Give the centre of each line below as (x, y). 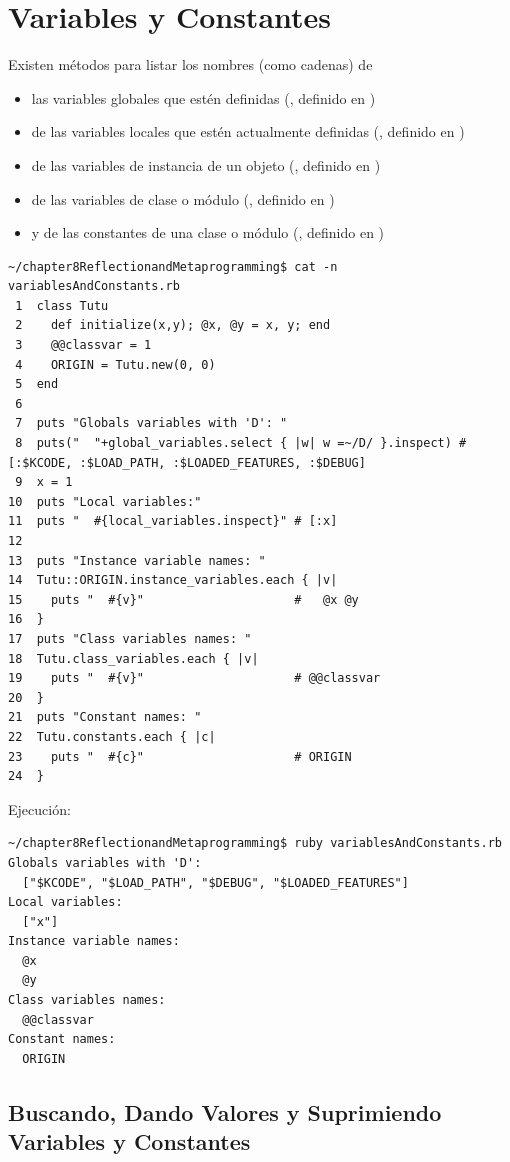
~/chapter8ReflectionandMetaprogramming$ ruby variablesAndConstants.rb (255, 843)
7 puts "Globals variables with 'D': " (151, 423)
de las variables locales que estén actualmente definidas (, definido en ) (248, 131)
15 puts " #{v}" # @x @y (183, 599)
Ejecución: (39, 808)
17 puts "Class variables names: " (130, 638)
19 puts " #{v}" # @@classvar (194, 678)
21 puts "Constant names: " (105, 717)
